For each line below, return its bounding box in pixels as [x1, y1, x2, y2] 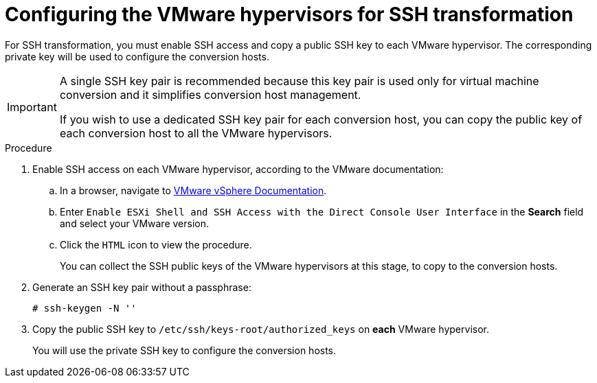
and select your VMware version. [60, 217, 210, 229]
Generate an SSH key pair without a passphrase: [32, 281, 251, 293]
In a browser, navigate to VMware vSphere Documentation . [60, 184, 327, 196]
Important [7, 100, 57, 114]
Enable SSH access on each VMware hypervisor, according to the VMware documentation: [32, 163, 444, 175]
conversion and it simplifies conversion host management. [59, 87, 361, 102]
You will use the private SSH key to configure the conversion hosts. [32, 344, 337, 356]
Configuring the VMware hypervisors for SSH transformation [5, 3, 574, 26]
